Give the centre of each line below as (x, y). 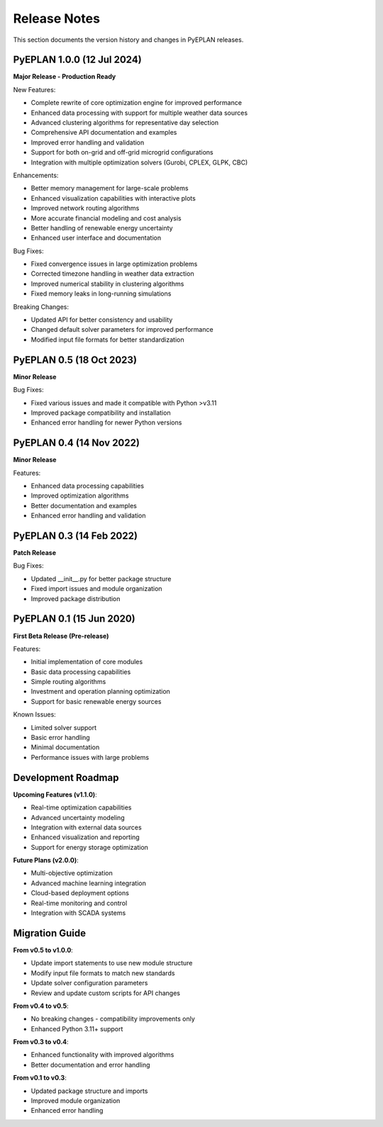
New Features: (34, 89)
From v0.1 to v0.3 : (40, 1078)
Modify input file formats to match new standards (103, 973)
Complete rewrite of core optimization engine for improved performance (137, 103)
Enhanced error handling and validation (88, 516)
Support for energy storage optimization (90, 847)
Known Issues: (34, 714)
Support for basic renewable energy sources (96, 701)
